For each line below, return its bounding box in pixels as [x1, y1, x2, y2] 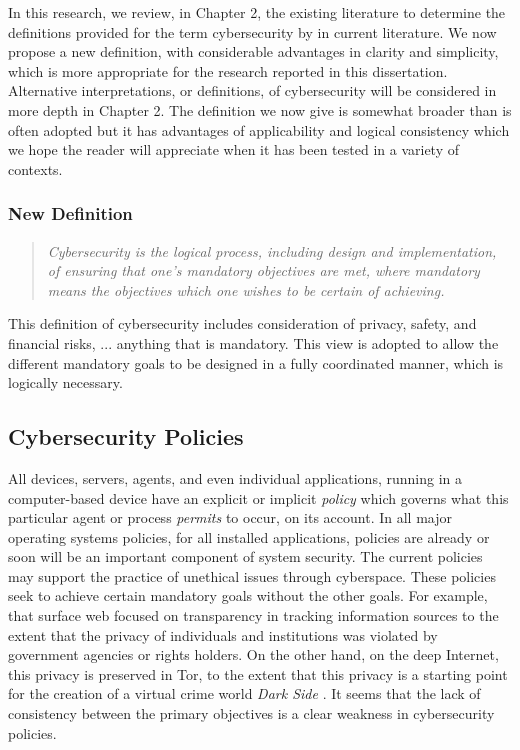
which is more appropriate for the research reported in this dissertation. [8, 60, 448, 81]
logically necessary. [8, 372, 123, 393]
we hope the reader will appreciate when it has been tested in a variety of [8, 139, 459, 160]
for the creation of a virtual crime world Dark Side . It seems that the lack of [8, 683, 481, 704]
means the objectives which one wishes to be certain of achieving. [47, 279, 445, 300]
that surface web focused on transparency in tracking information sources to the [8, 605, 499, 626]
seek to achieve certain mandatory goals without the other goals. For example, [8, 585, 488, 606]
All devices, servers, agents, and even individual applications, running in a [8, 467, 462, 488]
